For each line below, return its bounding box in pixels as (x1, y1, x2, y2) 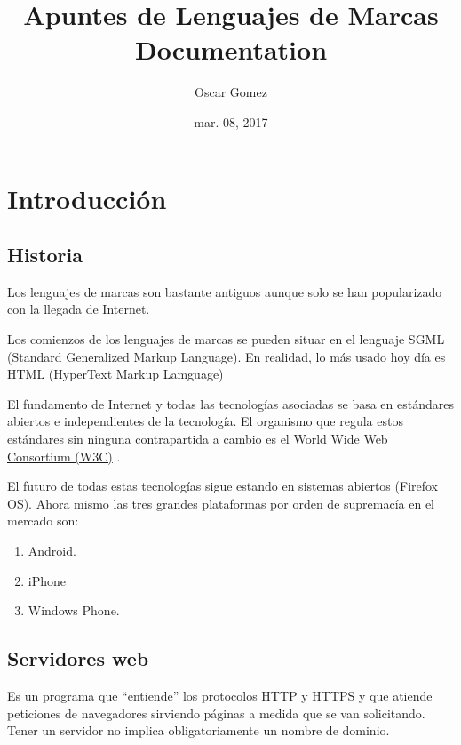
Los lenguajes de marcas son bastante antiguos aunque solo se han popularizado (7, 282, 442, 300)
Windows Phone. (28, 601, 120, 620)
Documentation (134, 31, 328, 68)
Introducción (7, 180, 167, 216)
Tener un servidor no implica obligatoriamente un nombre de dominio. (7, 721, 390, 740)
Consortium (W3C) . (7, 446, 121, 465)
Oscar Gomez (195, 83, 267, 101)
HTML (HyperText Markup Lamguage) (7, 364, 224, 383)
